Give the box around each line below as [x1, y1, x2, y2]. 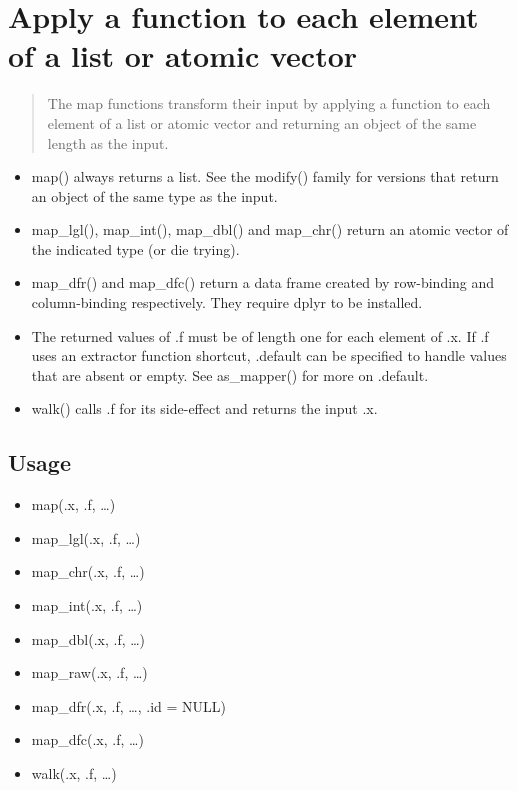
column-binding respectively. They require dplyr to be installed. [31, 292, 423, 313]
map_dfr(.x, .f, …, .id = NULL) [31, 695, 226, 716]
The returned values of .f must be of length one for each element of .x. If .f [31, 325, 489, 346]
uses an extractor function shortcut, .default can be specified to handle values [31, 345, 507, 366]
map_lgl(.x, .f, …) [31, 527, 141, 548]
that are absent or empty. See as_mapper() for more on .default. [31, 364, 429, 385]
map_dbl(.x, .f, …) [31, 628, 146, 649]
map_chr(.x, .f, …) [31, 561, 145, 582]
